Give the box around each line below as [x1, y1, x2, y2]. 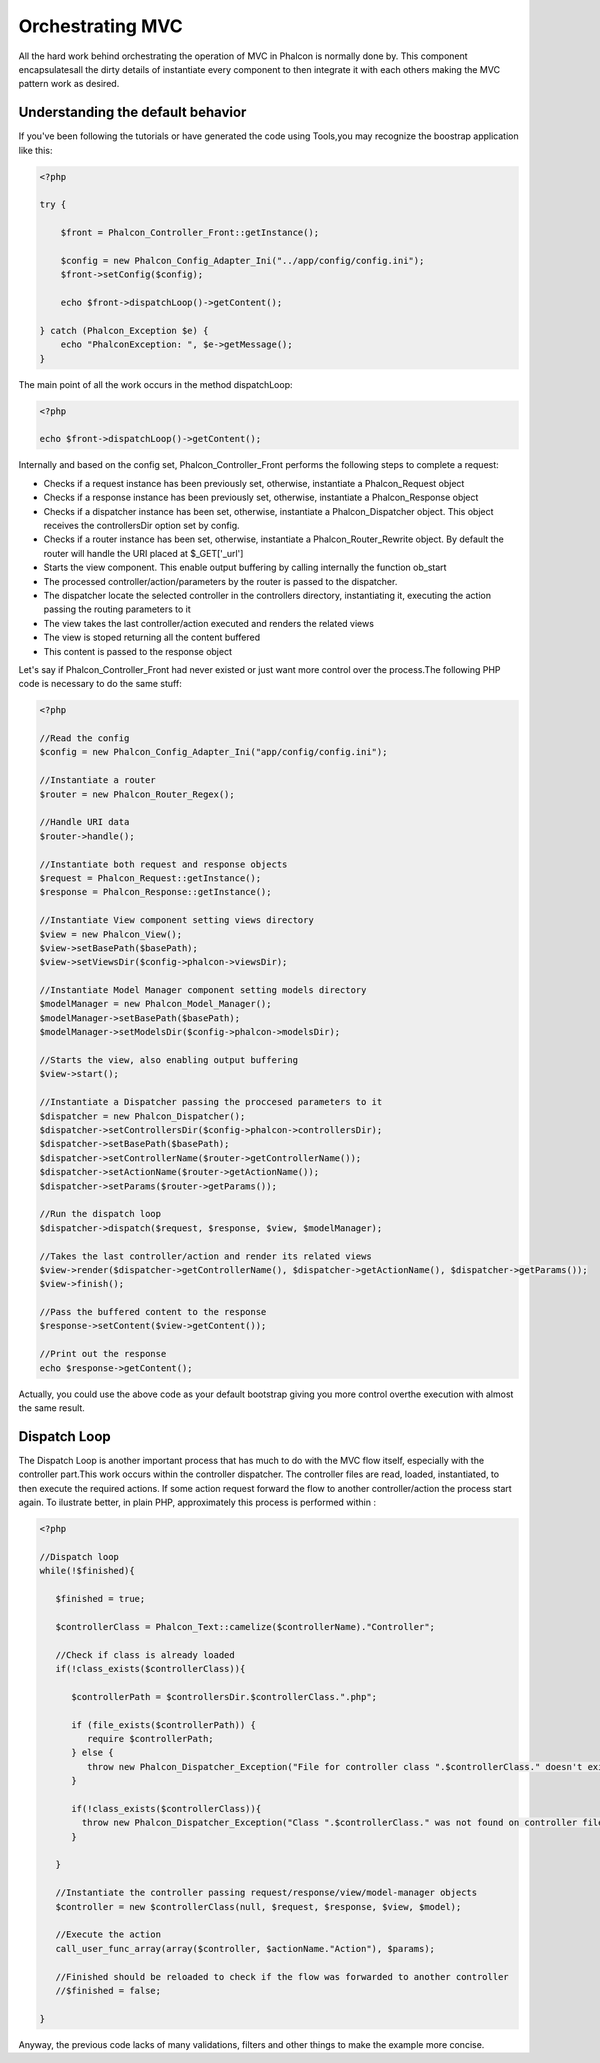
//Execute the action [55, 1929, 162, 1940]
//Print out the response [39, 1348, 167, 1360]
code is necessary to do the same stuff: [18, 678, 182, 690]
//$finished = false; [55, 1985, 162, 1996]
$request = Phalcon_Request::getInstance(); [39, 872, 262, 884]
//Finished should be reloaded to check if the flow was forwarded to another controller [55, 1971, 509, 1982]
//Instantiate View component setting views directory [39, 915, 314, 926]
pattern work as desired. [18, 78, 120, 90]
